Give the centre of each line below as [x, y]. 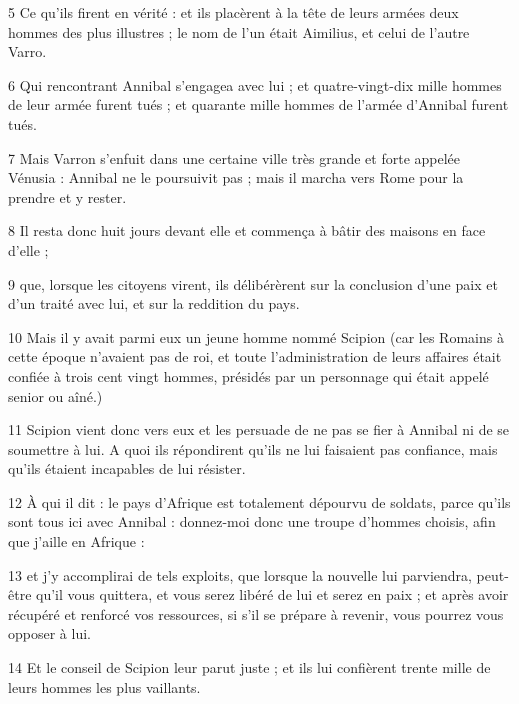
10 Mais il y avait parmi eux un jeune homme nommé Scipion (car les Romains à [256, 336]
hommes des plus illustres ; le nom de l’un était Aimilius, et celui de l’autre [239, 31]
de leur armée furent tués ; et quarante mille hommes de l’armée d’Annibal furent [258, 104]
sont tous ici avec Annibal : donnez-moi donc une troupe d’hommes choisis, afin [252, 521]
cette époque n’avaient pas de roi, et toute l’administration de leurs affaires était [255, 356]
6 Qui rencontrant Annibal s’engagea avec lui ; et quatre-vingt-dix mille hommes [255, 84]
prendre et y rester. [67, 196]
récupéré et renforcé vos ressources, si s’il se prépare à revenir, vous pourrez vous [256, 613]
